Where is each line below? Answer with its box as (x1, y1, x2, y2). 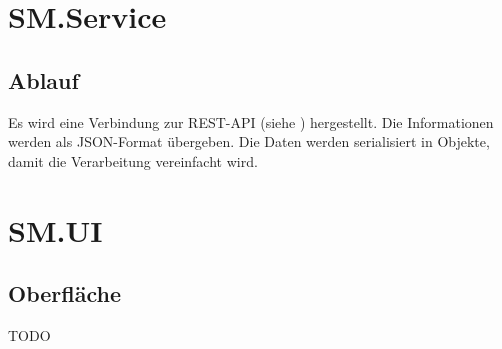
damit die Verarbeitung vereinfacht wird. (8, 150, 258, 171)
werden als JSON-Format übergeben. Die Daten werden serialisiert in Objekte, (8, 131, 490, 152)
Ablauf (8, 64, 79, 95)
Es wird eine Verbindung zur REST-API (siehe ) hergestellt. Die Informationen (8, 111, 494, 132)
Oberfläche (8, 278, 121, 309)
